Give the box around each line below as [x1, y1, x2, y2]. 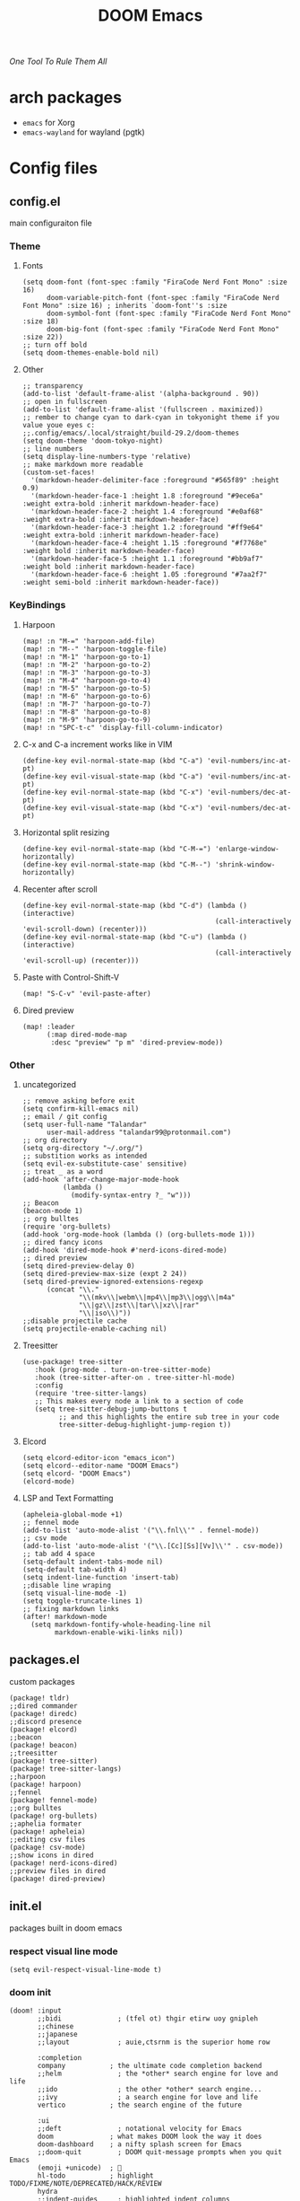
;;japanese [37, 2030, 78, 2039]
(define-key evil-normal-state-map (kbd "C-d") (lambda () [21, 901, 248, 910]
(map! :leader [21, 1022, 75, 1031]
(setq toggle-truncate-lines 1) [21, 1597, 143, 1606]
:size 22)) [21, 333, 64, 342]
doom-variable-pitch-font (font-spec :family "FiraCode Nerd [46, 294, 279, 303]
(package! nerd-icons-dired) [9, 1858, 118, 1868]
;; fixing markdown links [21, 1605, 119, 1614]
